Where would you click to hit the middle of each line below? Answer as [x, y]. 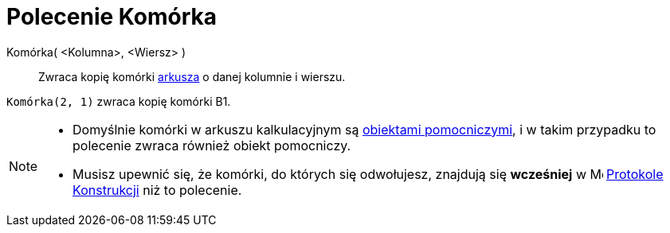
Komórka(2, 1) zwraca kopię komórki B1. [119, 101]
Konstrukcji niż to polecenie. [157, 190]
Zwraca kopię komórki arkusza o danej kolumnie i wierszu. [192, 76]
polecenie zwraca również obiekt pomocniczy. [212, 145]
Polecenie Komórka [112, 17]
